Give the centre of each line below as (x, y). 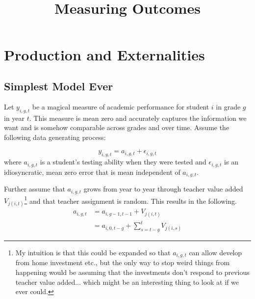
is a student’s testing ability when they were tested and (123, 162)
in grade (228, 106)
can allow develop (216, 252)
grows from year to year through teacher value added (163, 189)
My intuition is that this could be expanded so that (93, 252)
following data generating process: (55, 137)
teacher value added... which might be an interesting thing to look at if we (127, 282)
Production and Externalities (104, 55)
